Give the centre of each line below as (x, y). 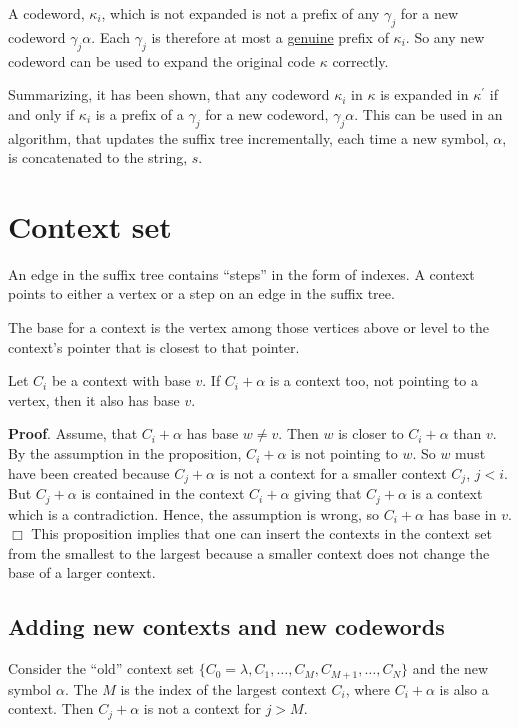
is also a (464, 688)
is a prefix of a (139, 113)
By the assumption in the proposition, (125, 453)
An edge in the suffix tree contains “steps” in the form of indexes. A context (241, 273)
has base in (462, 513)
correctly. (360, 60)
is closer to (371, 433)
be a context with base (121, 380)
